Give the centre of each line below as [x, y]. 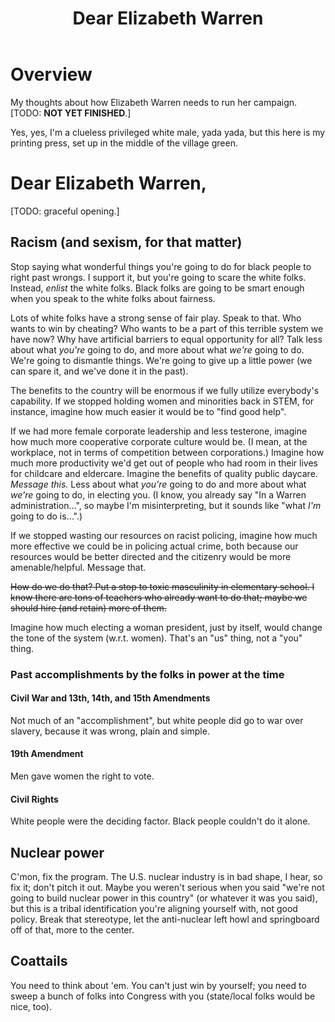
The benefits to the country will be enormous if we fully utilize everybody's [165, 390]
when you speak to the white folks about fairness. [113, 298]
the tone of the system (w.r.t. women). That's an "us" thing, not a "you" [156, 638]
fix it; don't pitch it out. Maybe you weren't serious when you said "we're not [167, 888]
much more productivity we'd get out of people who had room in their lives [164, 463]
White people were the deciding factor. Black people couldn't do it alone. [160, 821]
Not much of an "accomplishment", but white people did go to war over [157, 720]
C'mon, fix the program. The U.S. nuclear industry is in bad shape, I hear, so [166, 877]
